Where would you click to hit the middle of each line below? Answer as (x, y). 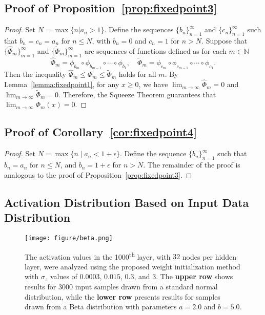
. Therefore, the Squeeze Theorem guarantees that (137, 94)
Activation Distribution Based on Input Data (127, 202)
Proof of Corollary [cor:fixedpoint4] (101, 132)
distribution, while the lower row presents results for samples (123, 296)
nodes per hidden (209, 256)
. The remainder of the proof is (192, 165)
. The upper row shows (195, 276)
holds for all (137, 74)
